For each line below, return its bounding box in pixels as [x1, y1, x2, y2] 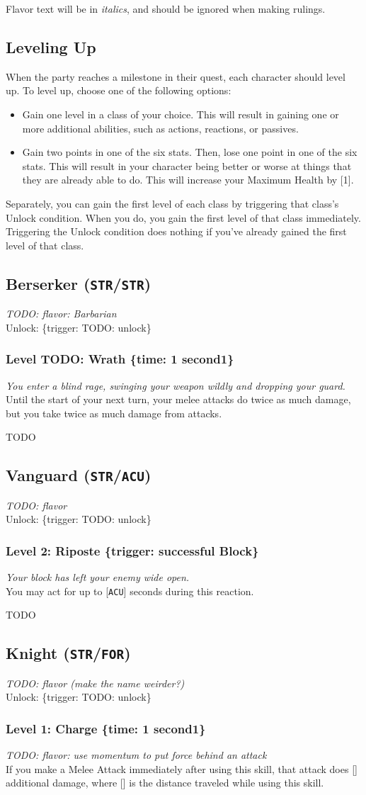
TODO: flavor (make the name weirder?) [6, 675, 185, 690]
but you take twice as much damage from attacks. [6, 405, 222, 420]
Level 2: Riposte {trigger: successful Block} [6, 541, 259, 559]
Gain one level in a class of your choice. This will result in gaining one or [22, 106, 339, 121]
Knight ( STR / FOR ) [6, 642, 131, 664]
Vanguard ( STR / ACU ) [6, 464, 151, 486]
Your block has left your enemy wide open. [6, 570, 190, 585]
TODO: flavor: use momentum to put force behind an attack [6, 748, 267, 762]
